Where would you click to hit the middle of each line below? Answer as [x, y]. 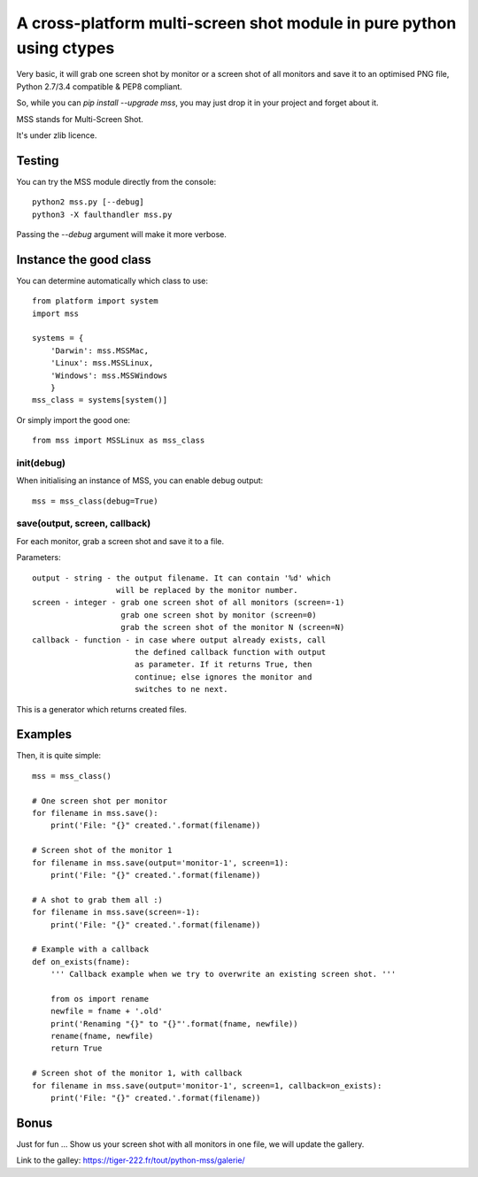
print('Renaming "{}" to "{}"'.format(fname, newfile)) [174, 1023]
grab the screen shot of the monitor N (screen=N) [233, 627]
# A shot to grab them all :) [98, 900]
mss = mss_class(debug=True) [95, 501]
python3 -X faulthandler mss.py [102, 214]
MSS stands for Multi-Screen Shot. [80, 119]
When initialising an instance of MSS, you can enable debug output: [140, 481]
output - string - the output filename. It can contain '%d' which [181, 578]
